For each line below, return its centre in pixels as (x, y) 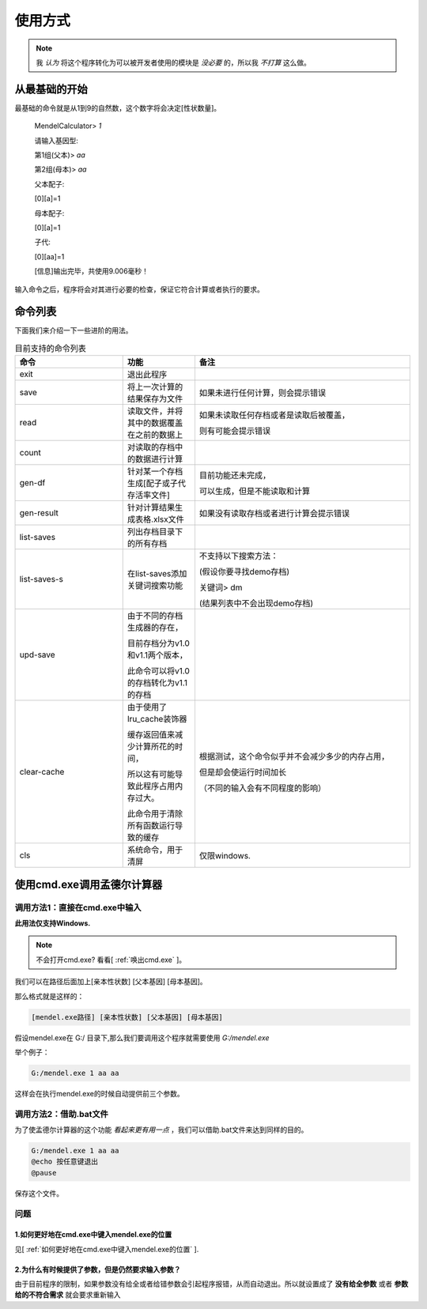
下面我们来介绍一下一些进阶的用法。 (74, 330)
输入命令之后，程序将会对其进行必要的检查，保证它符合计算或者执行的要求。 (139, 289)
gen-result (39, 513)
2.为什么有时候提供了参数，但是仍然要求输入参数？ (98, 1269)
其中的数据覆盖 (155, 423)
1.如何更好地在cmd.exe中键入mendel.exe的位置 (93, 1235)
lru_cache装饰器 (157, 719)
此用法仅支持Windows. (53, 923)
